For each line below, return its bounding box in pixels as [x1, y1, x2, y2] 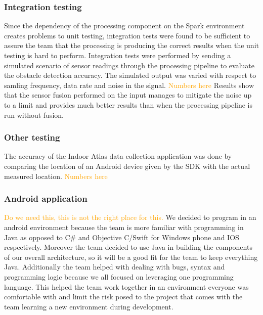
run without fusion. [4, 109, 64, 120]
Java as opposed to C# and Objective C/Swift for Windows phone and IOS [4, 232, 239, 242]
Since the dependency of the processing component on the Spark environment [4, 20, 245, 31]
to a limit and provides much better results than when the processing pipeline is [4, 99, 253, 110]
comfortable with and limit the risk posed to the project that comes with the [4, 291, 243, 302]
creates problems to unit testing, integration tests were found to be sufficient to [4, 30, 250, 40]
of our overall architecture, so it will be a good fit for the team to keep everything [4, 251, 258, 262]
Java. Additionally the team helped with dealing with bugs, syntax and [4, 261, 225, 272]
